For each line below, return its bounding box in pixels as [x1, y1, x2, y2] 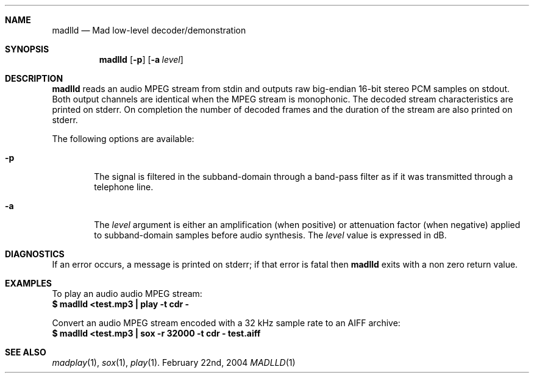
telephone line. [94, 182, 154, 192]
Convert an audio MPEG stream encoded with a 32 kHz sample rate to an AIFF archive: [52, 318, 400, 328]
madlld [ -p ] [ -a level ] [99, 54, 183, 65]
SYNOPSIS [5, 44, 49, 54]
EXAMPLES [5, 278, 52, 288]
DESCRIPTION [5, 73, 63, 84]
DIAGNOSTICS [5, 249, 65, 259]
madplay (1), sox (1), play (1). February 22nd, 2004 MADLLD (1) [52, 357, 296, 368]
